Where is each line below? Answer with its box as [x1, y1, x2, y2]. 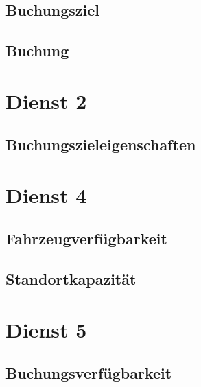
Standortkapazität [5, 268, 137, 290]
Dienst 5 [5, 315, 87, 343]
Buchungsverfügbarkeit [5, 362, 172, 384]
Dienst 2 [5, 86, 87, 115]
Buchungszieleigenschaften [5, 134, 196, 155]
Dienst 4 [5, 180, 87, 209]
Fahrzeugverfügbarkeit [5, 228, 167, 249]
